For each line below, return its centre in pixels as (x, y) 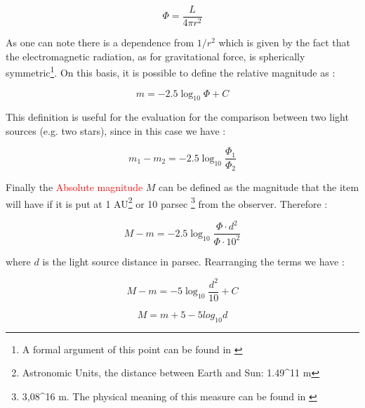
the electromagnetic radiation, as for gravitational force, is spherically (155, 56)
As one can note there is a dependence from (100, 42)
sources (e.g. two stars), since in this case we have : (116, 130)
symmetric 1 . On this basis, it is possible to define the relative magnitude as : (171, 71)
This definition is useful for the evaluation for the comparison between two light (177, 117)
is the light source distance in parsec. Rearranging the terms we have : (193, 261)
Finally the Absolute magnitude (74, 187)
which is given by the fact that (285, 42)
